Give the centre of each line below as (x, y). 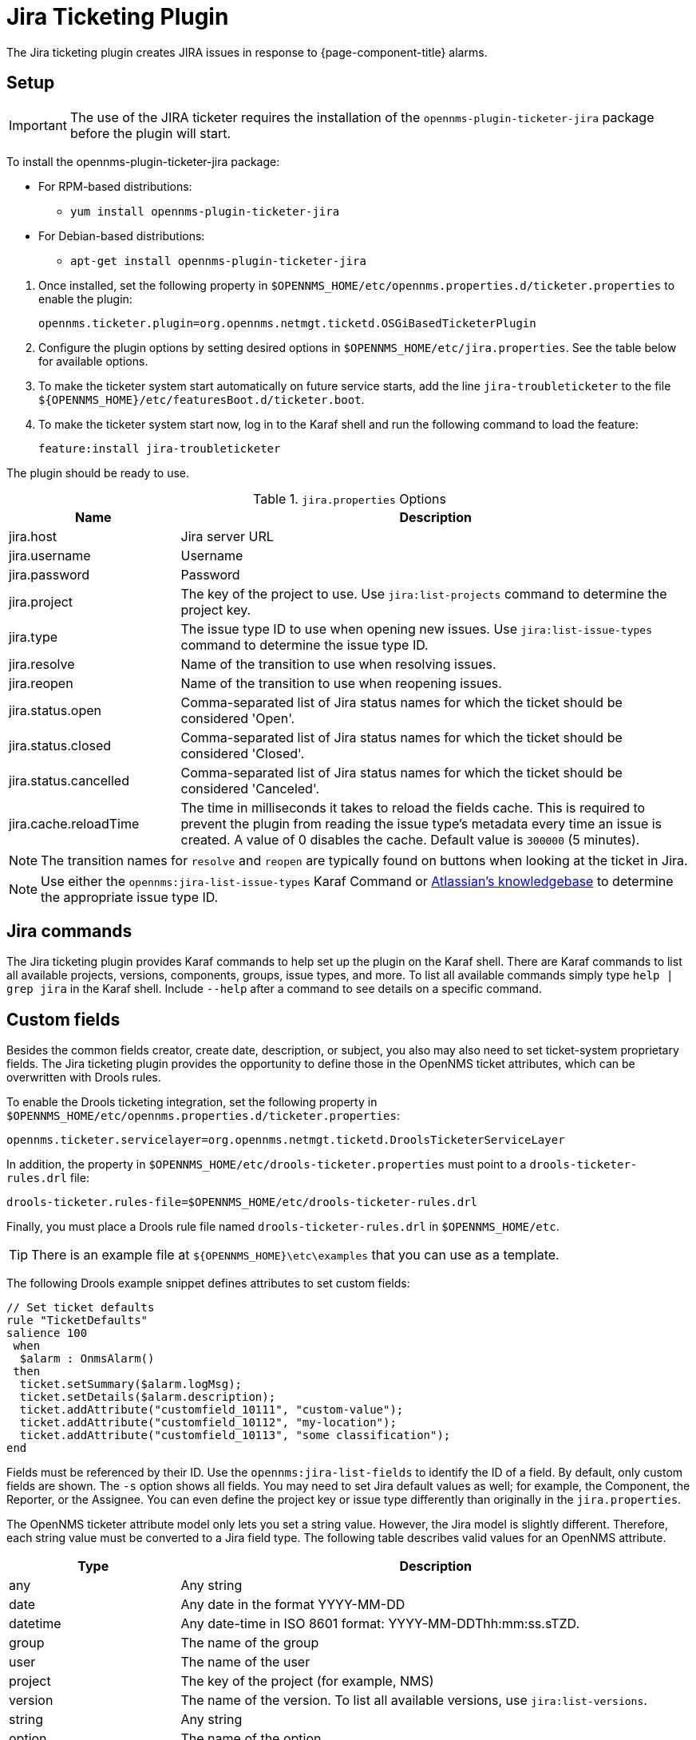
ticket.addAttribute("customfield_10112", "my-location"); (208, 1423)
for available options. (93, 361)
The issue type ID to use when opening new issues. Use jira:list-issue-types (416, 629)
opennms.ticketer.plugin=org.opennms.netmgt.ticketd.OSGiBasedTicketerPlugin (287, 323)
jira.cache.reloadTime (74, 823)
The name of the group (250, 1643)
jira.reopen (41, 683)
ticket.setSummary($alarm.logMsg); (131, 1384)
